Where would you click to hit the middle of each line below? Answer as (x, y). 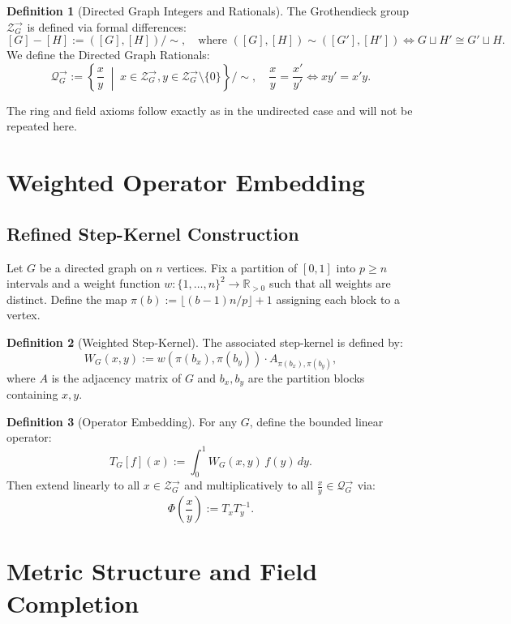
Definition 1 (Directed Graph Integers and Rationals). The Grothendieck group (208, 11)
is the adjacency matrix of (116, 377)
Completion (73, 603)
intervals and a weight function (84, 283)
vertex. (24, 315)
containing (32, 394)
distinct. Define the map (67, 299)
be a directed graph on (96, 267)
